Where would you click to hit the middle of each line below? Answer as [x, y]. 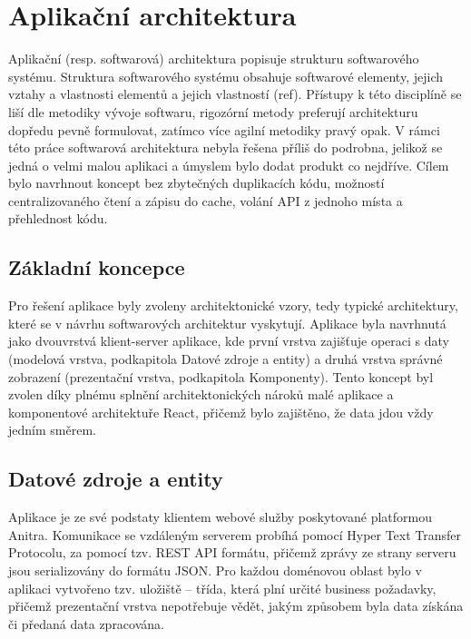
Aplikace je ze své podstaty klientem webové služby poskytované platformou [220, 517]
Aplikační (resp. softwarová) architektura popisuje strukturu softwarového [214, 59]
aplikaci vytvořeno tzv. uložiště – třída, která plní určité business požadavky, [222, 588]
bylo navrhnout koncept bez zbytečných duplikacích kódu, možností [196, 183]
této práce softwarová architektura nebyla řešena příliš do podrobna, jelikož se [226, 147]
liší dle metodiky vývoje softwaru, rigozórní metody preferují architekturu [213, 111]
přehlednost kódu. [58, 218]
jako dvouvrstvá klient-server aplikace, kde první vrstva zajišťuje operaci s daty [229, 341]
